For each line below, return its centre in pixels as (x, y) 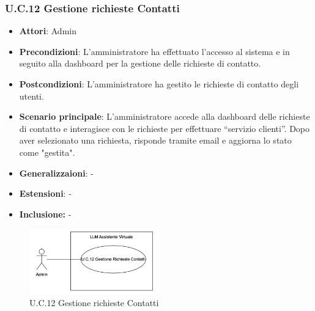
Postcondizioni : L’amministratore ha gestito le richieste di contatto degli (159, 84)
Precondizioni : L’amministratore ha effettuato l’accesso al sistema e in (154, 51)
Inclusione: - (45, 214)
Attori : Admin (48, 31)
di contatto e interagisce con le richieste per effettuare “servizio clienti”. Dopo (165, 128)
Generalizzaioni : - (56, 173)
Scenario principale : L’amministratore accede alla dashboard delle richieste (165, 116)
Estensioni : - (45, 193)
